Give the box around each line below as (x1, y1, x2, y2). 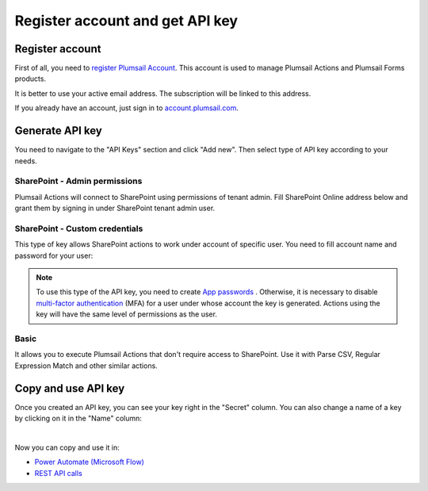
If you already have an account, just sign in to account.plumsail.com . (14, 103, 239, 113)
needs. (14, 155, 37, 166)
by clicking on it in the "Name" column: (14, 413, 143, 423)
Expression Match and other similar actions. (14, 361, 158, 370)
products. (14, 74, 47, 83)
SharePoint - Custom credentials (14, 223, 143, 234)
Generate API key (14, 124, 102, 138)
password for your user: (14, 251, 94, 260)
